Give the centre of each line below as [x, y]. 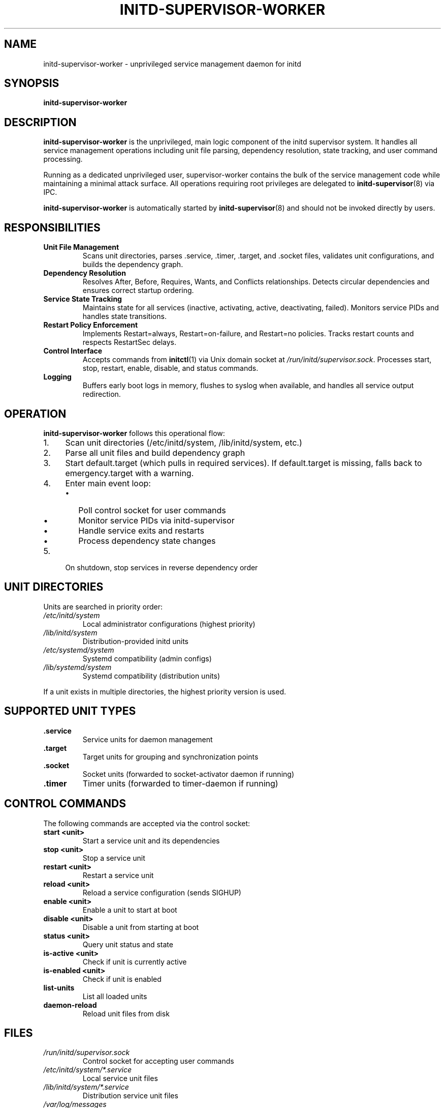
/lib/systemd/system [77, 667]
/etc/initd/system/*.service [88, 1070]
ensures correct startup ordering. [138, 290]
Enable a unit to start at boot [130, 910]
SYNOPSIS [32, 83]
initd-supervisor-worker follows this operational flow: [134, 433]
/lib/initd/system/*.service [86, 1087]
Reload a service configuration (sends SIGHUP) [162, 892]
